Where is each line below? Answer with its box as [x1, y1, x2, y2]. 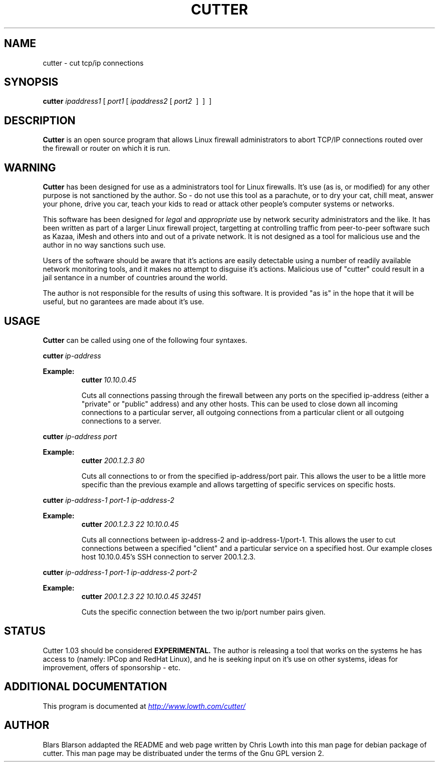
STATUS [4, 625, 46, 638]
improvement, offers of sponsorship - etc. [43, 663, 181, 672]
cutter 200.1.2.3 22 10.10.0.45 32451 [81, 592, 201, 601]
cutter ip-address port [43, 432, 117, 441]
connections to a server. [81, 416, 161, 425]
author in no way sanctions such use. [43, 241, 166, 250]
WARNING [4, 161, 56, 174]
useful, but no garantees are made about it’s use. [43, 297, 204, 306]
